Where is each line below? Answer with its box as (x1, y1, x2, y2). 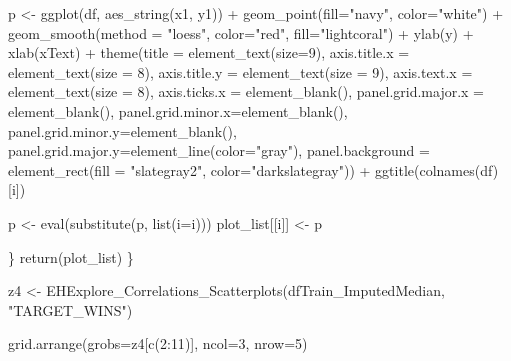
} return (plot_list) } (8, 246, 134, 267)
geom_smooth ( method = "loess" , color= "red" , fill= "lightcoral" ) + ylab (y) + (8, 22, 474, 43)
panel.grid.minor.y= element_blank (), (8, 120, 237, 141)
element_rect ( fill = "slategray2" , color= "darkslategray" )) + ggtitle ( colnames (8, 159, 475, 180)
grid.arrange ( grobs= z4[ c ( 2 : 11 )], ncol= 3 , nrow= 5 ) (8, 333, 308, 354)
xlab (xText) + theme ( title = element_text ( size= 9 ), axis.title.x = (8, 42, 410, 63)
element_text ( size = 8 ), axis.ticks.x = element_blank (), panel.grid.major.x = (8, 81, 485, 102)
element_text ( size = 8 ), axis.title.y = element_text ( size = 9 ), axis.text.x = (8, 61, 473, 82)
